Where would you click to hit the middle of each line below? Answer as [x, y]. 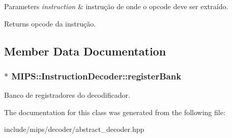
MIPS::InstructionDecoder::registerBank [96, 76]
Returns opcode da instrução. [50, 23]
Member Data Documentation [85, 51]
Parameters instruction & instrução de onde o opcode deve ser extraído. [116, 6]
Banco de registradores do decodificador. [67, 95]
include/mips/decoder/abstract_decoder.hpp [74, 129]
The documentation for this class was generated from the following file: [115, 112]
